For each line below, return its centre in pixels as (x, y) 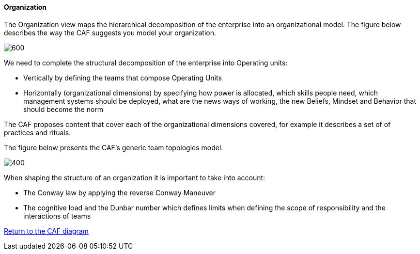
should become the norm (63, 109)
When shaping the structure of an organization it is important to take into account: (135, 177)
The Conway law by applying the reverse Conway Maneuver (119, 192)
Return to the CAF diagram (46, 231)
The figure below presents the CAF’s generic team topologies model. (114, 147)
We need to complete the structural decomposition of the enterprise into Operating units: (146, 63)
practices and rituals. (38, 132)
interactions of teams (57, 216)
